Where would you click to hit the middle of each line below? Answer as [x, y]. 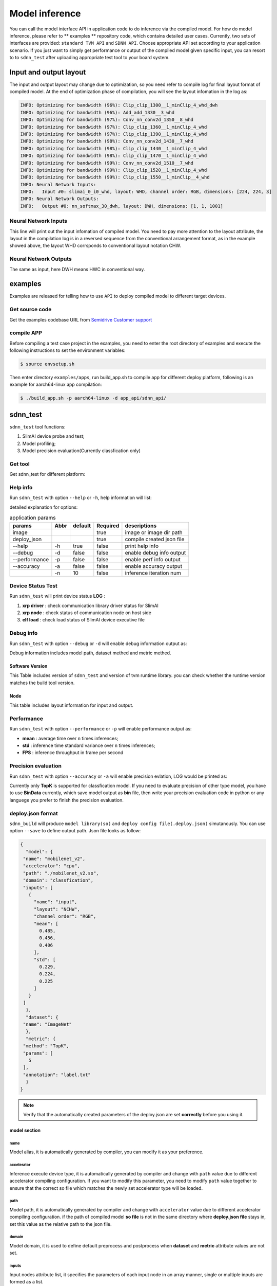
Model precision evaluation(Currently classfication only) [82, 451]
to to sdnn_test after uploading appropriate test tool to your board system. [90, 58]
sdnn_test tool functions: [38, 426]
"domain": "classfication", [58, 880]
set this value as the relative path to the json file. [61, 1224]
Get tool [20, 464]
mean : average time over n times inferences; [70, 738]
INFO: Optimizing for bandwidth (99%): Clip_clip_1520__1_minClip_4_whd [114, 170]
